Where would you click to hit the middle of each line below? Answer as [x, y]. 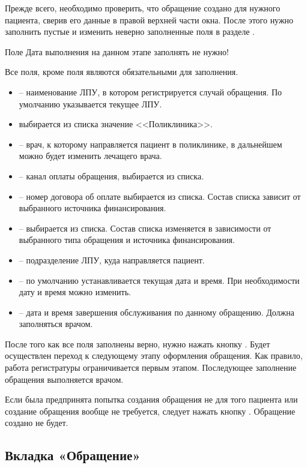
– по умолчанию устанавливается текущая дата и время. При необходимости [159, 280]
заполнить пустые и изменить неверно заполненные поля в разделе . [130, 31]
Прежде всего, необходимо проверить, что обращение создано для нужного [143, 8]
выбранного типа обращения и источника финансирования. [127, 240]
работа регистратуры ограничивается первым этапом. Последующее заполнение [151, 367]
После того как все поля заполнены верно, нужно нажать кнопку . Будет [138, 343]
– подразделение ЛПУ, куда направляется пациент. [112, 259]
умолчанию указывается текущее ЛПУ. [90, 103]
